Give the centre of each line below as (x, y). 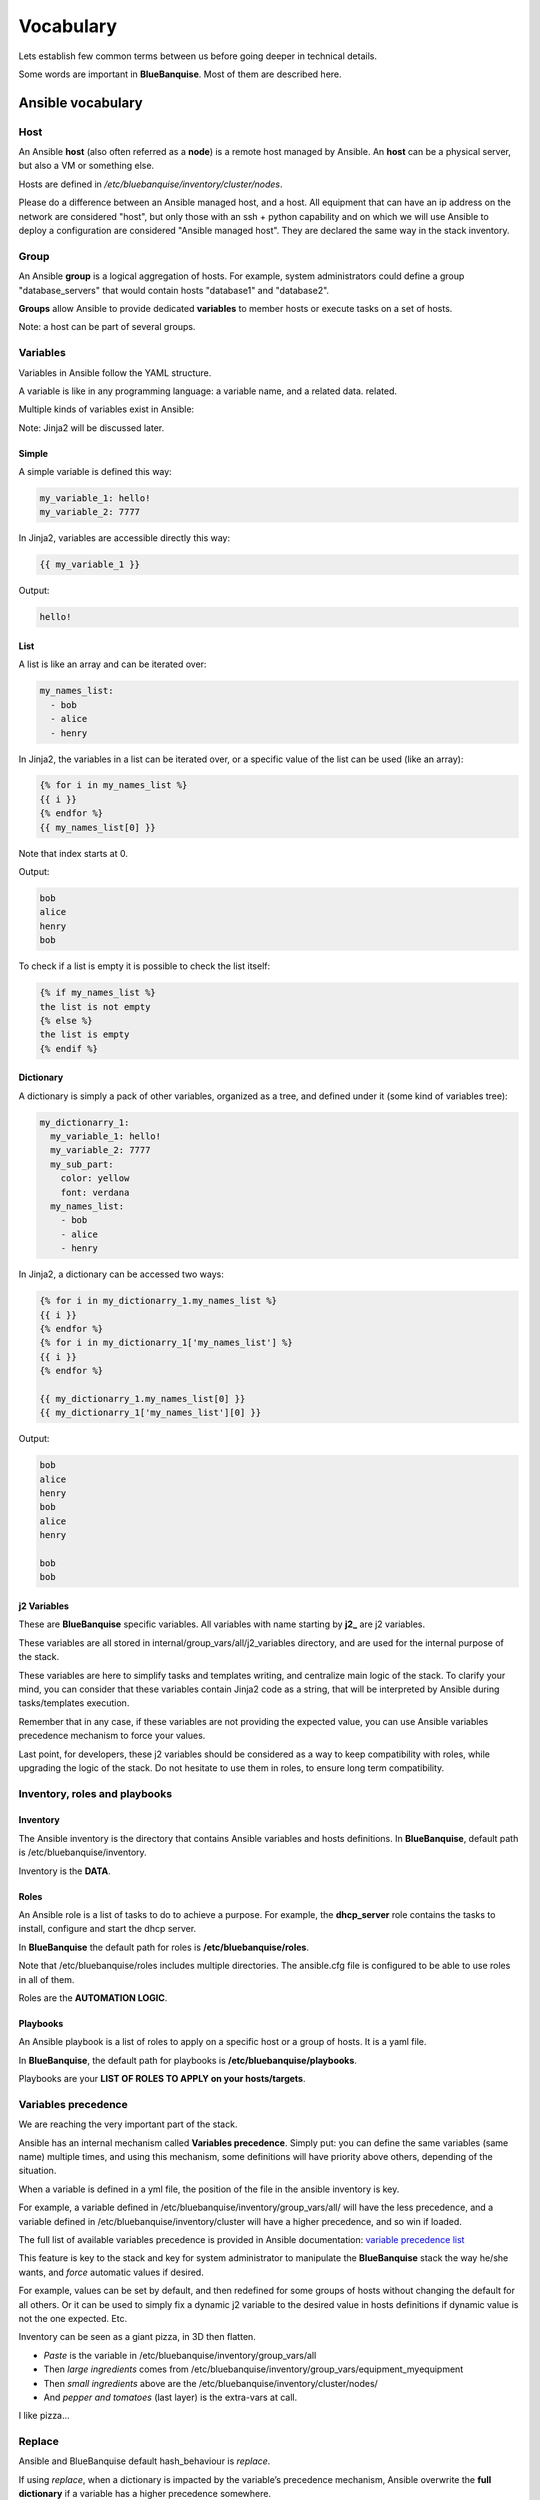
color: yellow (95, 1178)
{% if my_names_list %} (98, 993)
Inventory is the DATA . (65, 1871)
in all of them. (46, 1979)
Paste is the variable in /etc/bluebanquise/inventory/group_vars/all (180, 2355)
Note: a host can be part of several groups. (107, 327)
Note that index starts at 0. (73, 853)
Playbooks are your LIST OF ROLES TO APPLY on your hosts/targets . (162, 2079)
